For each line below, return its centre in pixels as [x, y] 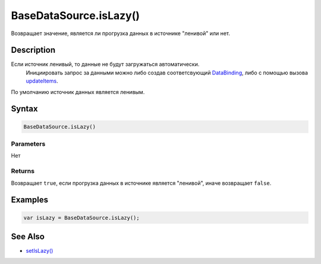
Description [33, 50]
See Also [28, 236]
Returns [23, 171]
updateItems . [42, 81]
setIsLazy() [40, 251]
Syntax [24, 109]
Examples [30, 200]
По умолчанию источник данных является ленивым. [78, 92]
